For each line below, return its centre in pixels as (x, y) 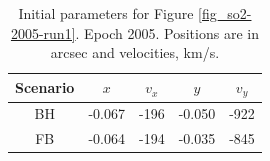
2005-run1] (43, 32)
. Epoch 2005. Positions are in (167, 32)
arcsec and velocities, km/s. (135, 52)
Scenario (45, 87)
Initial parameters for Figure (106, 13)
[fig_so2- (225, 13)
